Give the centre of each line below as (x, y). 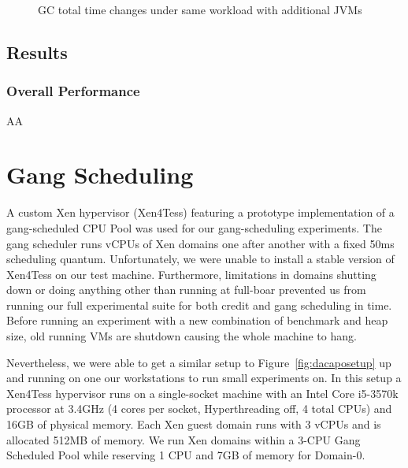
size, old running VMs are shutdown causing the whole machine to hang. (182, 336)
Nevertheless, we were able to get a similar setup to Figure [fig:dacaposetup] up (199, 362)
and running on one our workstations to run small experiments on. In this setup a (204, 378)
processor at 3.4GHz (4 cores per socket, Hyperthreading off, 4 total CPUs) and (199, 409)
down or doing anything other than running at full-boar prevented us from (186, 290)
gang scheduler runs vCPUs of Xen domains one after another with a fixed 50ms (200, 243)
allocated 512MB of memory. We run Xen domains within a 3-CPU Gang (184, 439)
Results (37, 52)
